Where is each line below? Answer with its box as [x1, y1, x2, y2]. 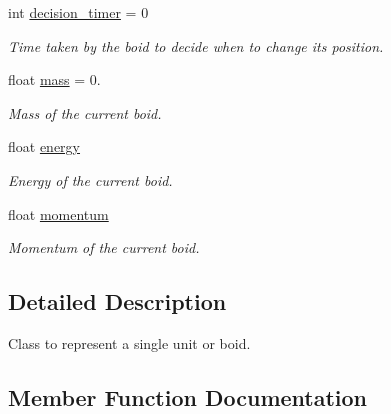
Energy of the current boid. [8, 169, 173, 190]
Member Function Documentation [8, 381, 368, 412]
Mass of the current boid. [8, 102, 162, 123]
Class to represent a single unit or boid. [8, 332, 251, 353]
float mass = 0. [8, 69, 101, 90]
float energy [8, 136, 81, 157]
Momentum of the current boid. [8, 237, 200, 258]
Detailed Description [8, 286, 227, 317]
